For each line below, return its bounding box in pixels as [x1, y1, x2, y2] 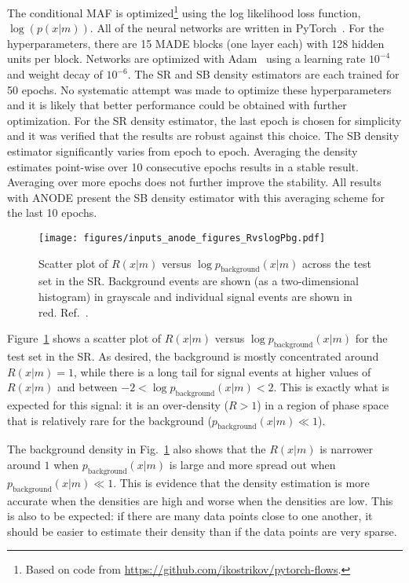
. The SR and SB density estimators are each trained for [127, 66, 400, 82]
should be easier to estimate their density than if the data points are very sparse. [7, 522, 397, 539]
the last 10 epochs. [7, 204, 97, 221]
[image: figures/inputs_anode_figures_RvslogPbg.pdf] [38, 232, 326, 244]
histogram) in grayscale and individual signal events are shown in [38, 288, 352, 305]
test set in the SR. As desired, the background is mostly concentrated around [7, 348, 379, 364]
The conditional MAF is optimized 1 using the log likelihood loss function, [7, 2, 361, 20]
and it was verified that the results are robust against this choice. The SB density [7, 127, 400, 144]
